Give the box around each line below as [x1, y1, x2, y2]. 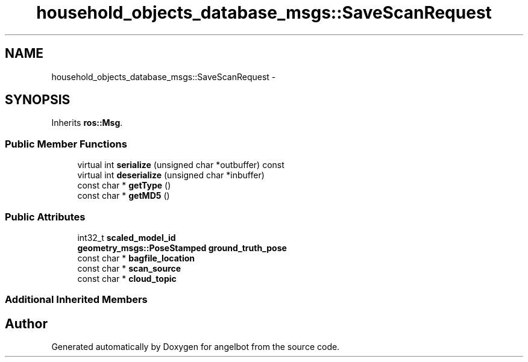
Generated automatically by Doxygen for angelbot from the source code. [51, 342, 340, 352]
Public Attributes [5, 210, 86, 223]
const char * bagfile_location [77, 252, 195, 263]
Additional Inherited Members [5, 293, 148, 306]
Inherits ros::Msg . [51, 117, 123, 128]
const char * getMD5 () [77, 190, 170, 201]
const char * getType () [77, 180, 171, 191]
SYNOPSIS [5, 92, 71, 108]
